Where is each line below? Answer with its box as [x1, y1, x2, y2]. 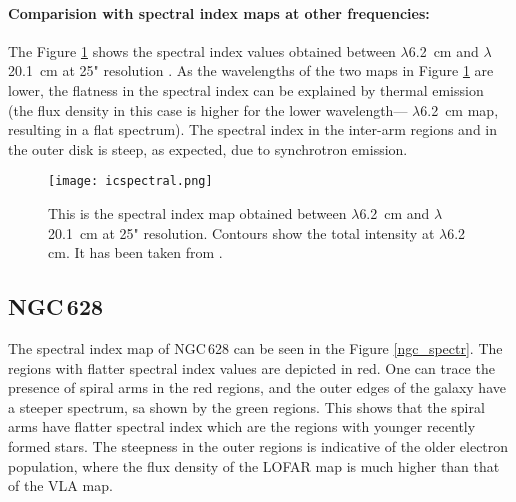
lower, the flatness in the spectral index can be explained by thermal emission [8, 79, 484, 100]
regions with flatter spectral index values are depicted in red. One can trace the [8, 357, 495, 378]
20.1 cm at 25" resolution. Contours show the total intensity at [48, 222, 435, 243]
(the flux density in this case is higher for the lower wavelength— [8, 99, 408, 120]
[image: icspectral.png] [48, 174, 213, 189]
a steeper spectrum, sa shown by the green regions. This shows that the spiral [8, 396, 485, 417]
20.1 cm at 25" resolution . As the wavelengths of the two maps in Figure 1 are [8, 60, 494, 81]
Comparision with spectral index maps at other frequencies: [8, 2, 430, 23]
